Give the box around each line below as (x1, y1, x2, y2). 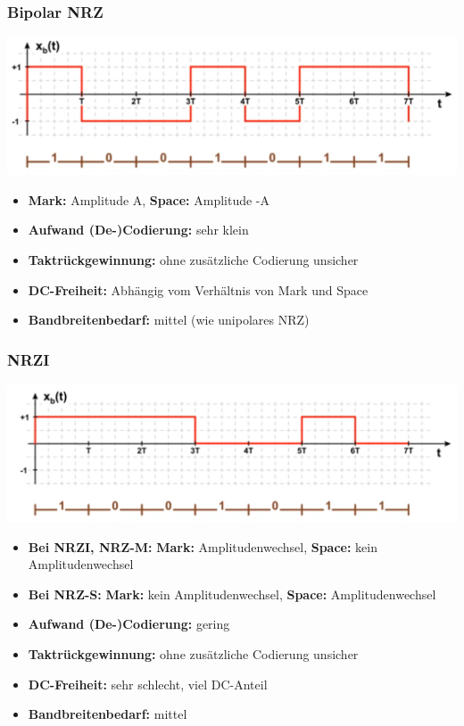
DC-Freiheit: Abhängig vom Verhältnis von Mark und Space (28, 280, 369, 299)
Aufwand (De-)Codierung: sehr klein (28, 220, 249, 239)
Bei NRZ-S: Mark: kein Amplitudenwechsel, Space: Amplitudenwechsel (28, 584, 436, 603)
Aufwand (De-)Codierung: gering (28, 615, 230, 633)
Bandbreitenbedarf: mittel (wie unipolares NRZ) (28, 310, 310, 329)
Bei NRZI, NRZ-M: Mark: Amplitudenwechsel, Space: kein (28, 537, 377, 556)
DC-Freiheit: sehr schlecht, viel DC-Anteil (28, 674, 268, 693)
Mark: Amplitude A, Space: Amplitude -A (28, 190, 270, 209)
